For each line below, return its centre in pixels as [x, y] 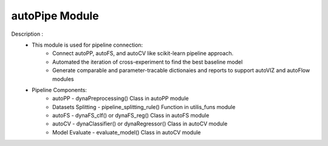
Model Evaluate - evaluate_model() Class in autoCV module [127, 132]
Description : [27, 34]
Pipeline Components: [60, 90]
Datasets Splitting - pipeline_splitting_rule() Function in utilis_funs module [144, 107]
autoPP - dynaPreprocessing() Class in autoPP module [121, 98]
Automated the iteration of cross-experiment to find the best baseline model [148, 62]
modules [63, 79]
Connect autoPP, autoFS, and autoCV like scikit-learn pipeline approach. [143, 53]
